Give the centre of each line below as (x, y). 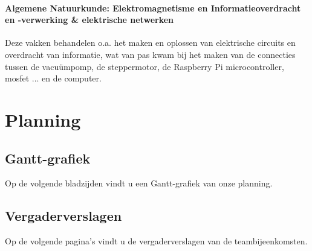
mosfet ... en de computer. (53, 78)
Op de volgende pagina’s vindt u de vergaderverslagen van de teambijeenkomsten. (156, 241)
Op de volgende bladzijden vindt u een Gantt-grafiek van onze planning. (139, 183)
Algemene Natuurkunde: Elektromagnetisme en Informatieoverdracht (153, 8)
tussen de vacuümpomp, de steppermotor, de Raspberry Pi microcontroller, (145, 66)
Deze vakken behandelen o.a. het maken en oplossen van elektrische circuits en (150, 43)
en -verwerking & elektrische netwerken (89, 20)
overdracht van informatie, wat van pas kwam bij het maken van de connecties (150, 54)
